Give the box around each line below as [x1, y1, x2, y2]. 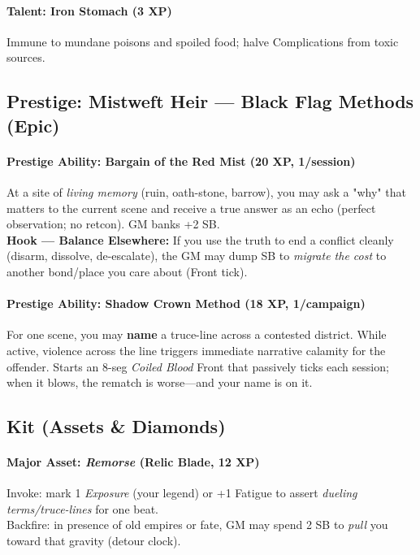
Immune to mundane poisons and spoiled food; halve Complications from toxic [6, 33, 399, 50]
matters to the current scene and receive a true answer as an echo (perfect [6, 199, 376, 216]
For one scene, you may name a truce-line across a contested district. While [6, 326, 387, 343]
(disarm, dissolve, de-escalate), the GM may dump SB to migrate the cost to [6, 247, 387, 264]
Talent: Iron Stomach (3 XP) [6, 2, 172, 19]
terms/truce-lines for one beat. [6, 500, 158, 517]
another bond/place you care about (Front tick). [6, 262, 248, 280]
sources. [6, 49, 45, 66]
